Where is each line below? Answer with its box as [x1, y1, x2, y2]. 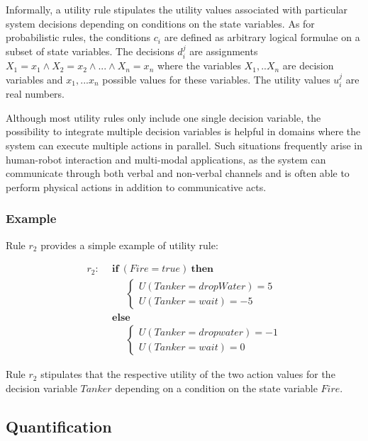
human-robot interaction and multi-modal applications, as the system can [6, 151, 326, 166]
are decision [282, 58, 334, 73]
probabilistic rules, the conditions [6, 30, 151, 45]
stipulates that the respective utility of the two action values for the [40, 367, 335, 382]
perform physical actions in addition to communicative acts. [6, 179, 267, 194]
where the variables [157, 58, 241, 73]
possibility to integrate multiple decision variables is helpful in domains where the [6, 124, 361, 139]
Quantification [6, 415, 112, 437]
